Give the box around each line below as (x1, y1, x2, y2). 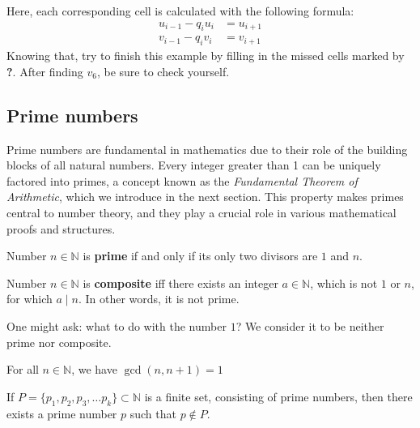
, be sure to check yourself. (96, 62, 230, 79)
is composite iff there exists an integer (83, 274, 278, 291)
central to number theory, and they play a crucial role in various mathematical (6, 204, 397, 221)
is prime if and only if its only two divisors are (83, 247, 318, 264)
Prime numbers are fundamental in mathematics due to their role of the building (6, 140, 408, 157)
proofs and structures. (6, 220, 116, 237)
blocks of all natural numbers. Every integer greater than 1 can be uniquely (6, 156, 381, 173)
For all (6, 361, 39, 378)
